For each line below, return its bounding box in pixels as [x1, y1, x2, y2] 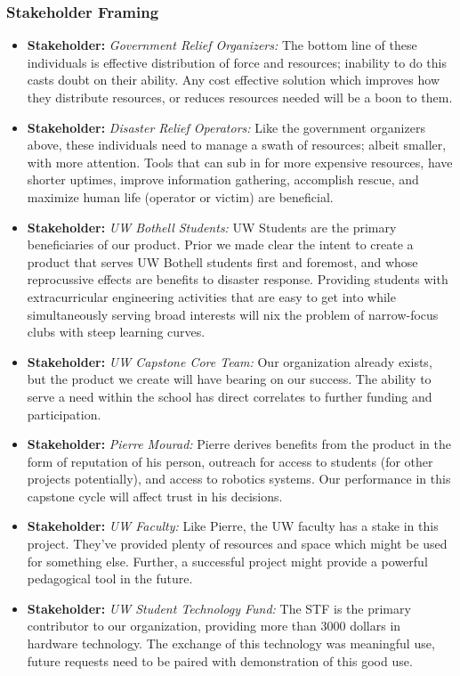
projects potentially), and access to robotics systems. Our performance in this [27, 469, 451, 488]
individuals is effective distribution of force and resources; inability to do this [27, 53, 448, 71]
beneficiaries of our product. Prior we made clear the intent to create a [27, 235, 414, 254]
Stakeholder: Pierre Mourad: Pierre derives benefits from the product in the [27, 435, 451, 453]
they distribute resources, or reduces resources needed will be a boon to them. [27, 88, 453, 106]
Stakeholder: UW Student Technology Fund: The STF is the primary [27, 599, 411, 617]
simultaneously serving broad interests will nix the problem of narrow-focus [27, 305, 439, 323]
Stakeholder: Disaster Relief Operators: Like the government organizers [27, 118, 425, 136]
